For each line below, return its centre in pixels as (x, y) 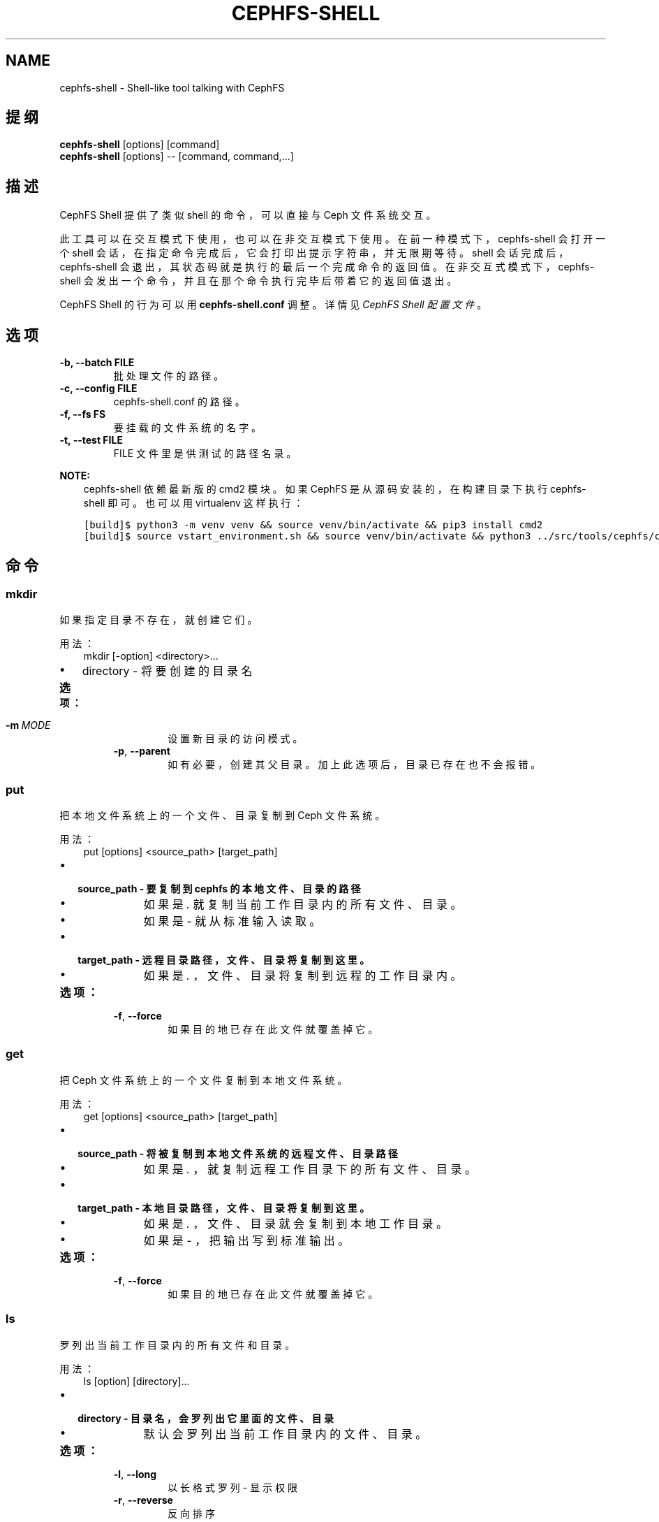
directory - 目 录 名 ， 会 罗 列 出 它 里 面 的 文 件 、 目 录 (206, 1418)
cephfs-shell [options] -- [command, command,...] (177, 157)
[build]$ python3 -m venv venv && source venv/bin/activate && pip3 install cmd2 (313, 525)
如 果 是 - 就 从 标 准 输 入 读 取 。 (232, 921)
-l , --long (135, 1474)
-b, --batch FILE (97, 363)
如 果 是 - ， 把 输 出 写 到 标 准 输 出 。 (246, 1240)
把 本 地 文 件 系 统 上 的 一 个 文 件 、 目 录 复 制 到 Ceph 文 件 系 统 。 (222, 816)
